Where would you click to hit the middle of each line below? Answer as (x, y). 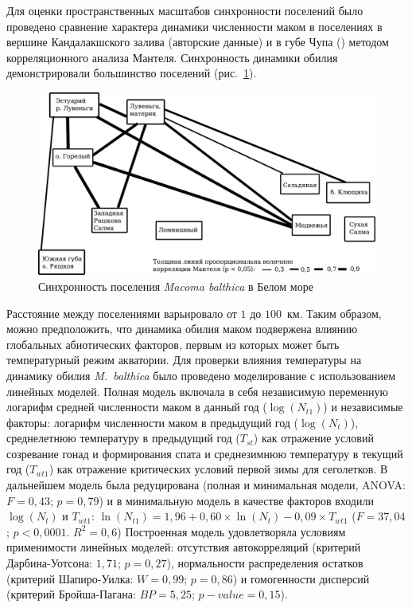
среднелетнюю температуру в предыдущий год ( (123, 438)
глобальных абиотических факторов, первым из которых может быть (173, 344)
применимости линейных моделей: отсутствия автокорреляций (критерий (184, 547)
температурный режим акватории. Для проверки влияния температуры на (184, 360)
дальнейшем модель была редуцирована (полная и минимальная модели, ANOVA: (206, 485)
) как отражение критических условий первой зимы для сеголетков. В (218, 469)
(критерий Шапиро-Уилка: (70, 578)
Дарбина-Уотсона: (49, 563)
